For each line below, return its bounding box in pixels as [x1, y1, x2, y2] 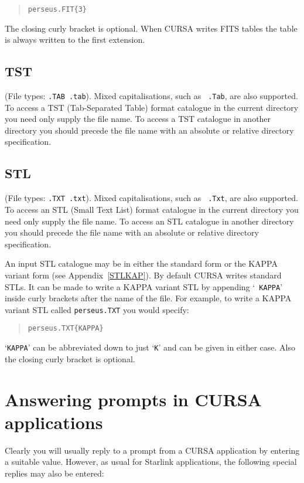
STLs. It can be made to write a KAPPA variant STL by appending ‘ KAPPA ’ [5, 280, 283, 292]
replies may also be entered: [5, 467, 104, 479]
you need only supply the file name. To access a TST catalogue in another [5, 113, 271, 125]
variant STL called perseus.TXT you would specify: [5, 303, 189, 315]
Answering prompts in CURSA [5, 387, 262, 411]
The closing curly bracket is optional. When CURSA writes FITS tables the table [5, 22, 298, 34]
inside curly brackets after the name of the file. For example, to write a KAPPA [5, 292, 292, 304]
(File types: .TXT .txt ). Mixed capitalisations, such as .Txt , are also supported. [5, 192, 298, 204]
